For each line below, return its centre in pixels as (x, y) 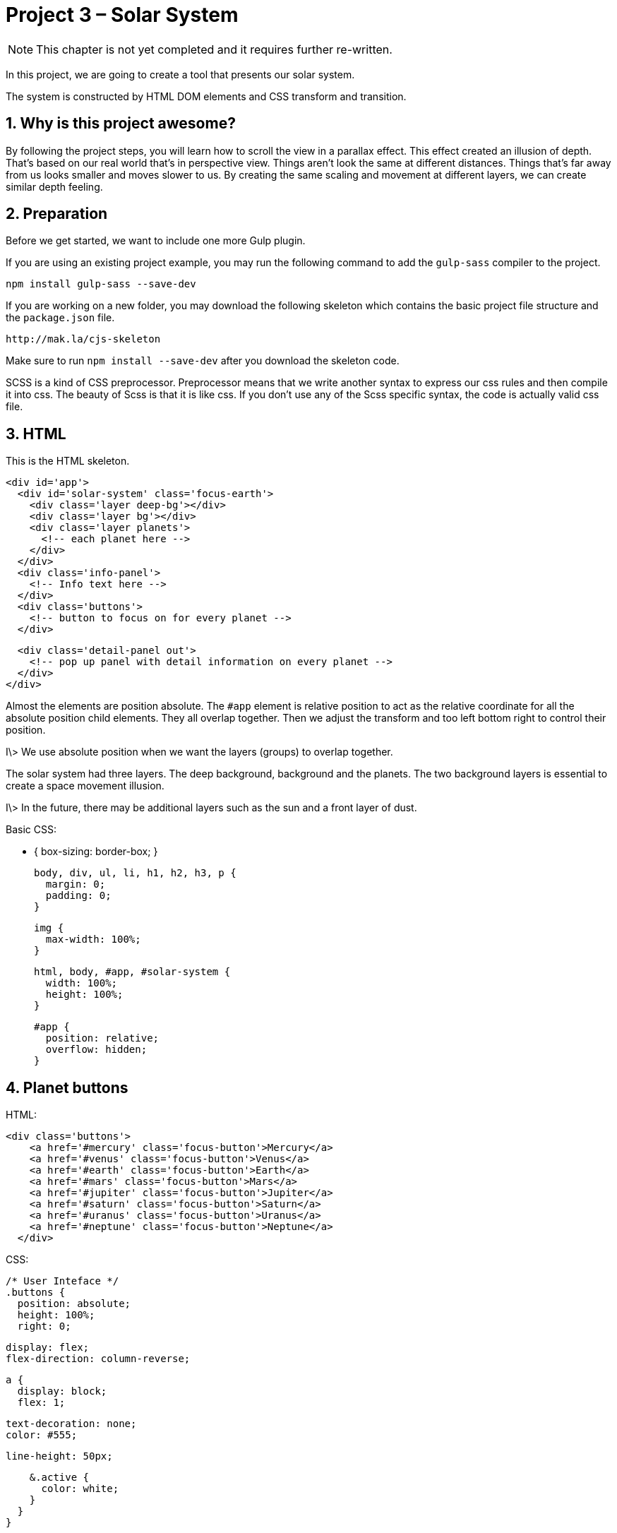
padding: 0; (78, 896)
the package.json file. (60, 318)
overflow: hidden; (96, 1050)
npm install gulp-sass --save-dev (101, 284)
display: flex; (48, 1348)
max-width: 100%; (93, 940)
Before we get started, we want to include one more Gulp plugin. (156, 241)
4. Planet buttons (67, 1087)
